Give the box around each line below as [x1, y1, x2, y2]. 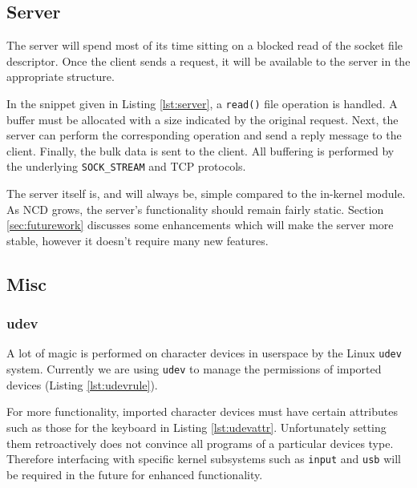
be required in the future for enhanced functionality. [6, 466, 263, 482]
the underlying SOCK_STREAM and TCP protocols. [6, 158, 246, 175]
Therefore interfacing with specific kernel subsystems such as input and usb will [6, 450, 401, 467]
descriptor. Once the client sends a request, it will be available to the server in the [6, 52, 411, 69]
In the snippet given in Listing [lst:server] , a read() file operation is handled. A [6, 95, 398, 111]
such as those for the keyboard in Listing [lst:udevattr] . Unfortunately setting [6, 418, 387, 435]
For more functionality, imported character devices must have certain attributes [6, 403, 398, 420]
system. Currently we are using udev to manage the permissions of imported [6, 361, 382, 377]
